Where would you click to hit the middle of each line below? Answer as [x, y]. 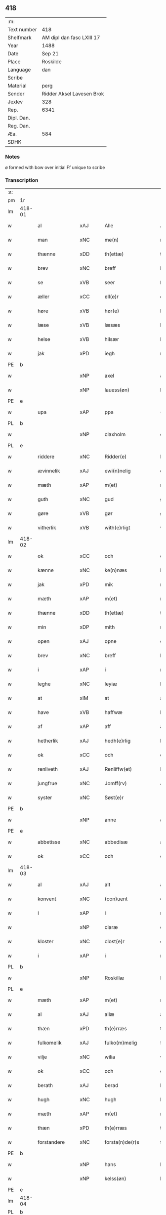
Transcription [22, 180]
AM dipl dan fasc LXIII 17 [71, 38]
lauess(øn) [117, 390]
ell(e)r [111, 297]
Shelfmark [20, 38]
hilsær [112, 339]
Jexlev [15, 102]
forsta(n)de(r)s [122, 1142]
